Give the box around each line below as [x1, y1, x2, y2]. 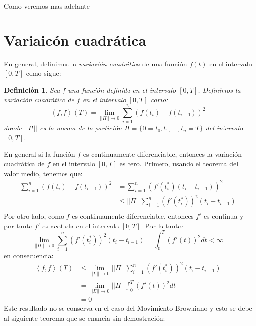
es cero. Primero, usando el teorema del [119, 159, 239, 168]
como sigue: [26, 68, 61, 78]
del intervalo [205, 123, 243, 133]
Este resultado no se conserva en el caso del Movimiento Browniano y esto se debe [4, 303, 252, 313]
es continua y [203, 211, 244, 221]
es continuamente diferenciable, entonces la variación [83, 149, 242, 159]
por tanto [4, 220, 32, 230]
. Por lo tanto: [140, 220, 184, 230]
